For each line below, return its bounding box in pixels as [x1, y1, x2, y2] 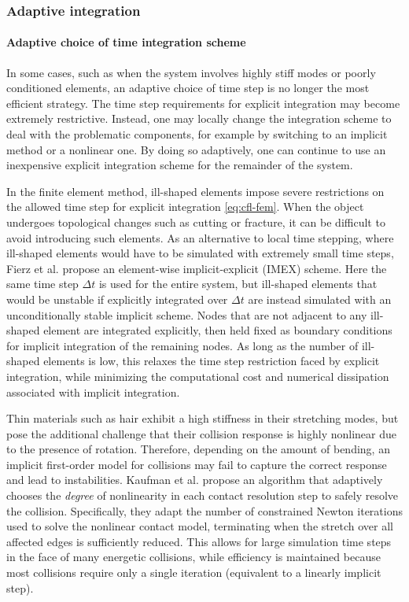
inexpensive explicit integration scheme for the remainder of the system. [6, 157, 353, 173]
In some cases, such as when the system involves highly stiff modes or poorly [6, 64, 376, 80]
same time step [6, 275, 79, 292]
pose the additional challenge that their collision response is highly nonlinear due [6, 425, 396, 441]
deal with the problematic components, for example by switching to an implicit [6, 126, 388, 142]
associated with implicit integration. [6, 383, 180, 400]
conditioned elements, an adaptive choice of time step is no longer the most [6, 79, 370, 96]
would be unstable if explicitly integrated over [6, 290, 228, 307]
